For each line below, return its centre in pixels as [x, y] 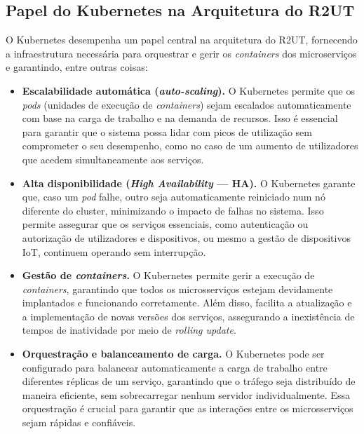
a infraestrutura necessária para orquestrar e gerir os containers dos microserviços [181, 53]
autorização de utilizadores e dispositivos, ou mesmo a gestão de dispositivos [186, 237]
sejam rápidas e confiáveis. [79, 422]
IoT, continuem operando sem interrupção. [114, 251]
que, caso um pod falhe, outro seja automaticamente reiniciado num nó [174, 197]
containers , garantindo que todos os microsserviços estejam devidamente [177, 289]
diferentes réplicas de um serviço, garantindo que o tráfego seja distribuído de [189, 381]
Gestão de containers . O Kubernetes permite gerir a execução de [168, 275]
